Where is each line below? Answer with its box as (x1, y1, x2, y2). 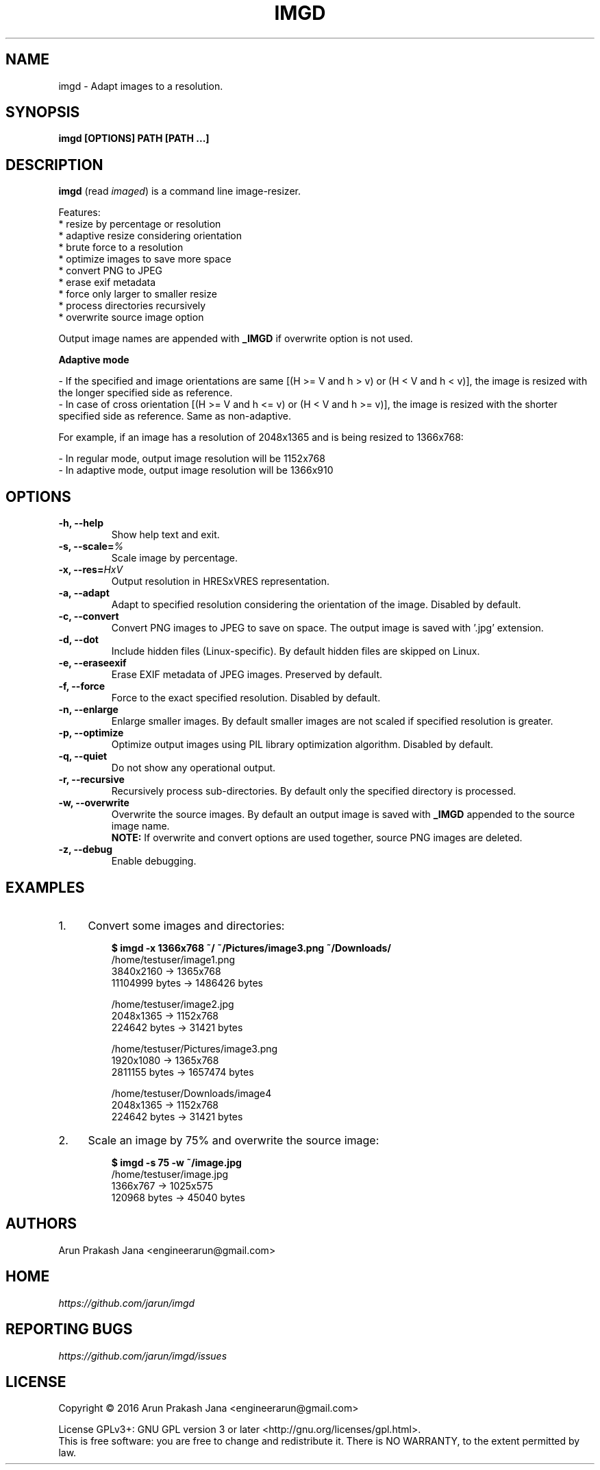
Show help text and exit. (111, 529, 220, 541)
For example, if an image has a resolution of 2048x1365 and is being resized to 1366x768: (58, 431, 464, 444)
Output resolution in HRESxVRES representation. (111, 575, 329, 588)
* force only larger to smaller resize (58, 288, 217, 300)
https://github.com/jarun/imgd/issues (58, 1349, 227, 1362)
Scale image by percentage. (111, 552, 238, 564)
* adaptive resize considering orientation (58, 230, 242, 242)
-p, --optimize (58, 727, 124, 739)
